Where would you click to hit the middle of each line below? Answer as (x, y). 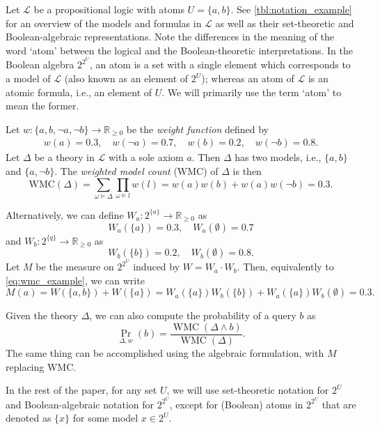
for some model (105, 418)
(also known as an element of (126, 78)
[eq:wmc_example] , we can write (75, 280)
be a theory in (64, 157)
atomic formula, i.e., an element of (79, 92)
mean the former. (42, 106)
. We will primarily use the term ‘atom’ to (252, 92)
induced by (157, 267)
